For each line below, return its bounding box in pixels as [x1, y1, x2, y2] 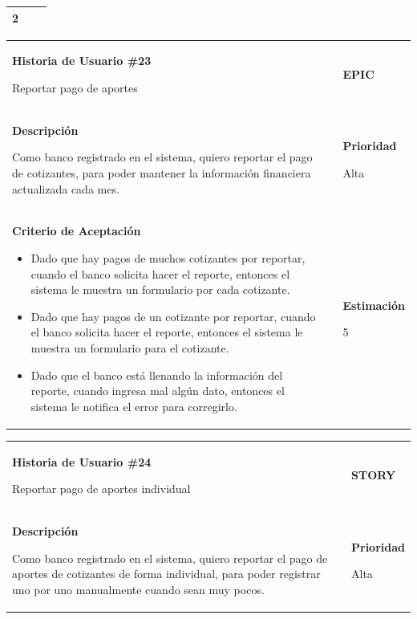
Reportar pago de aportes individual [12, 480, 191, 497]
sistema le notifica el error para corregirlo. [30, 397, 237, 414]
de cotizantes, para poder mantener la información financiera [12, 164, 311, 181]
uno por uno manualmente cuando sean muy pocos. [12, 580, 265, 597]
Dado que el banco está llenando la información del [30, 366, 283, 383]
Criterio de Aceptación [12, 222, 141, 239]
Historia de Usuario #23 [12, 52, 152, 69]
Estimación [342, 296, 405, 313]
